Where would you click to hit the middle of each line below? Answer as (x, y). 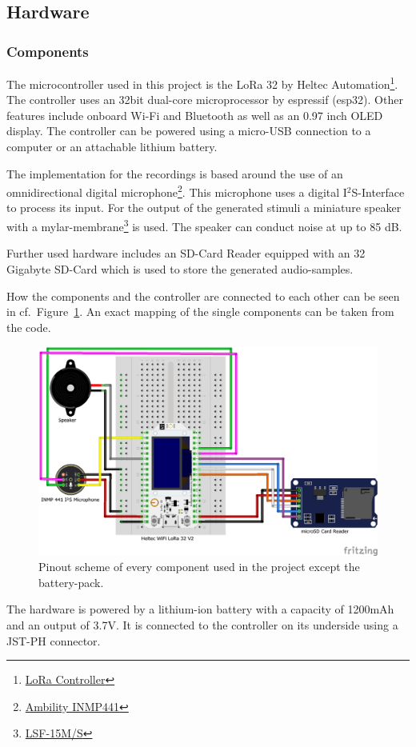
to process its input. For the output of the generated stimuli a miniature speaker (204, 208)
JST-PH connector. (54, 640)
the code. (29, 327)
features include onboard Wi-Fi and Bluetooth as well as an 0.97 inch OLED (195, 115)
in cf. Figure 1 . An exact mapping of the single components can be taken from (200, 312)
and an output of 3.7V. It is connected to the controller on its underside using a (202, 624)
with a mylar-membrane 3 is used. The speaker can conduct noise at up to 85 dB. (204, 225)
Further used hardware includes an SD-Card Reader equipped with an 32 (186, 253)
